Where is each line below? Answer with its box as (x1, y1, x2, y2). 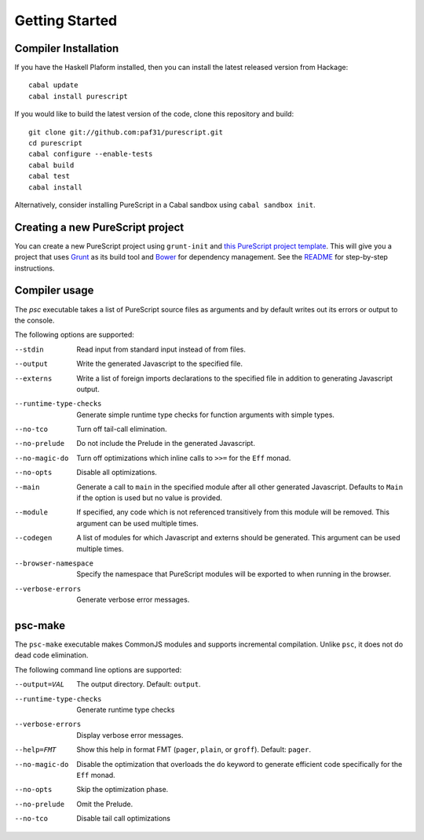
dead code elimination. (14, 650, 89, 660)
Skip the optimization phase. (76, 785, 169, 794)
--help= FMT (14, 746, 57, 754)
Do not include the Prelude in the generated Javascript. (76, 439, 255, 448)
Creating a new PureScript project (14, 220, 185, 234)
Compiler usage (14, 284, 94, 297)
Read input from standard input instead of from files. (76, 344, 247, 354)
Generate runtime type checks (76, 705, 175, 715)
